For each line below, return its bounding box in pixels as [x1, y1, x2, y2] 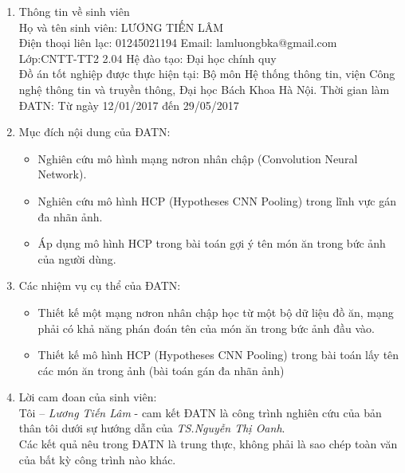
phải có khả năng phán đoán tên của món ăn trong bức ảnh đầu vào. [37, 319, 376, 336]
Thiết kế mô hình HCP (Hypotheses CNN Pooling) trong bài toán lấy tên [37, 346, 399, 363]
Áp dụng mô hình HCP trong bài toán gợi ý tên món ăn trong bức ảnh [37, 235, 386, 252]
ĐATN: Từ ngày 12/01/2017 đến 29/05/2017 [18, 96, 239, 113]
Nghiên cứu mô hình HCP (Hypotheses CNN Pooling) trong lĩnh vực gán [37, 192, 396, 209]
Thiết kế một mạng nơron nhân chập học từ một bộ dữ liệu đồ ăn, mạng [37, 303, 394, 320]
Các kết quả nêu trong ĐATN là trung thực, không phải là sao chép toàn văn [18, 436, 398, 452]
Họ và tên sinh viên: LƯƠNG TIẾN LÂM [18, 18, 224, 35]
